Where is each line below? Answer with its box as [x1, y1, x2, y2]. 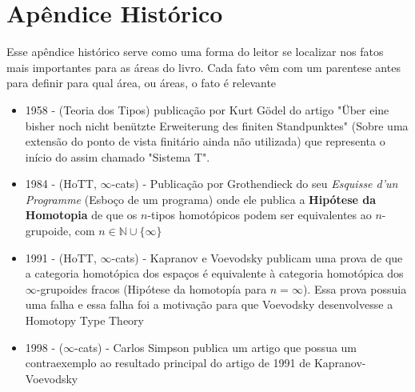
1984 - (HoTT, [25, 175, 97, 192]
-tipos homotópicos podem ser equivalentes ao [147, 206, 372, 223]
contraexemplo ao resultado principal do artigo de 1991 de [25, 354, 311, 371]
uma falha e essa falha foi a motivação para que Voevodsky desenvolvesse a [25, 296, 393, 313]
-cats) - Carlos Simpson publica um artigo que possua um [74, 338, 357, 355]
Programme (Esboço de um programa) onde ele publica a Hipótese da [25, 190, 377, 207]
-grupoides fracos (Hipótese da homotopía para [36, 280, 267, 297]
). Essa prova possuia [302, 280, 407, 297]
